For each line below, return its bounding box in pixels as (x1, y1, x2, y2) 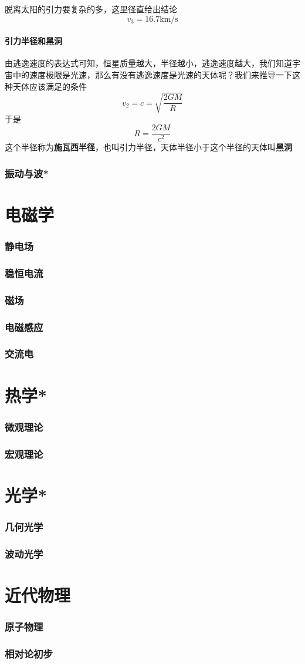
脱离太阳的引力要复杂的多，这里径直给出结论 (5, 3, 177, 15)
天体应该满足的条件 (12, 80, 87, 92)
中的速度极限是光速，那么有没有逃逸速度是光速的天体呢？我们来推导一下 (12, 68, 292, 80)
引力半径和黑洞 (5, 35, 62, 47)
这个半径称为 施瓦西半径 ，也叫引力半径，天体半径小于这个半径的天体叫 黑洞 (5, 141, 292, 153)
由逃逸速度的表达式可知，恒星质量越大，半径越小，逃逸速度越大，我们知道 (5, 57, 292, 69)
